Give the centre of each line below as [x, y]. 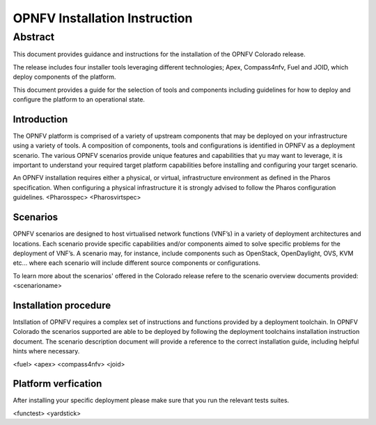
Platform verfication [57, 384]
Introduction [40, 119]
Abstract [34, 37]
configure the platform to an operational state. [79, 99]
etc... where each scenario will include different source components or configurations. [137, 263]
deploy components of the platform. [64, 77]
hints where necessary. [46, 351]
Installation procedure [62, 305]
